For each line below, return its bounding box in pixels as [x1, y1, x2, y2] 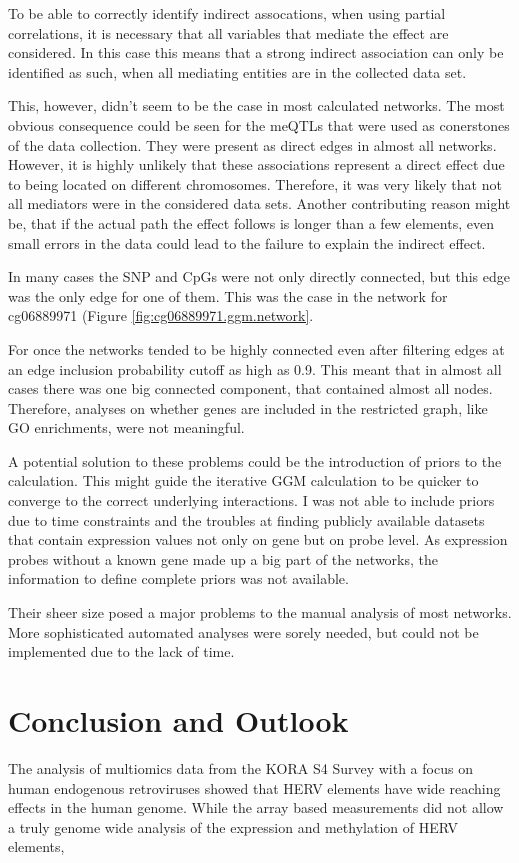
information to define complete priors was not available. [8, 568, 349, 589]
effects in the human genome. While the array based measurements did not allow [8, 797, 504, 818]
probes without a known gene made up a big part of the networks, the [8, 548, 438, 569]
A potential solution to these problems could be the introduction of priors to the [8, 450, 502, 471]
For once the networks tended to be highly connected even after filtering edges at [8, 338, 505, 359]
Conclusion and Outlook [8, 700, 349, 740]
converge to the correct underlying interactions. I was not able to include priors [8, 490, 495, 511]
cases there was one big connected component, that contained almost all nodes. [8, 378, 493, 399]
